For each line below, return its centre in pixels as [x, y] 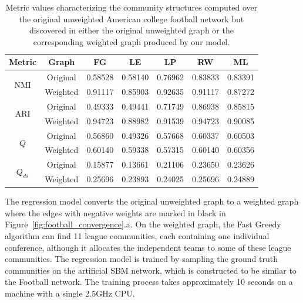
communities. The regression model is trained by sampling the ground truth [141, 259]
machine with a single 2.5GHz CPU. [70, 293]
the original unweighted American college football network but [132, 18]
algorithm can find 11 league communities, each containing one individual [137, 236]
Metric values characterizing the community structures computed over [132, 7]
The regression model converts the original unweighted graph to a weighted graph [152, 201]
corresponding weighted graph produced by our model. [132, 41]
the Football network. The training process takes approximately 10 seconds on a [149, 282]
